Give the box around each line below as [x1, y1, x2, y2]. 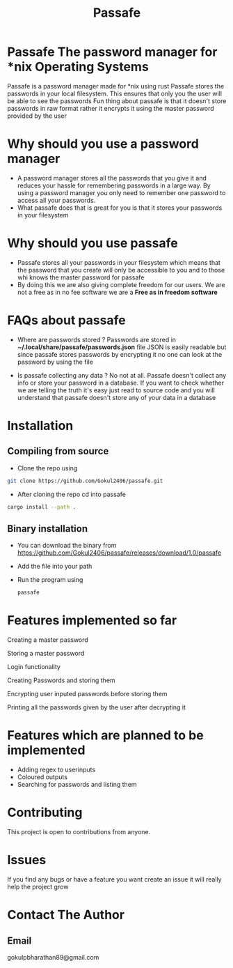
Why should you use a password [7, 136, 200, 152]
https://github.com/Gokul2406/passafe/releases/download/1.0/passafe [17, 548, 222, 557]
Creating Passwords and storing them [7, 676, 116, 684]
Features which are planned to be [7, 728, 204, 744]
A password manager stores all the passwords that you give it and [17, 174, 207, 182]
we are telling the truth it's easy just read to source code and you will [17, 385, 216, 394]
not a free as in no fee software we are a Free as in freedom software [17, 288, 218, 296]
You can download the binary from [17, 541, 117, 550]
